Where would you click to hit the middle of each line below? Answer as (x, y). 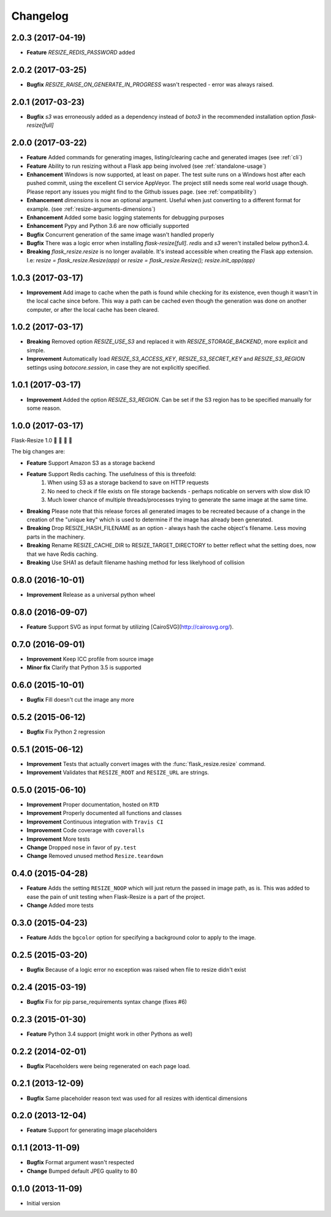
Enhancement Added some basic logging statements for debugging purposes (125, 217)
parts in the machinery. (56, 537)
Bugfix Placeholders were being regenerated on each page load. (108, 1066)
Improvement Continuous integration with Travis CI (95, 822)
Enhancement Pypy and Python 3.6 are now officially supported (108, 226)
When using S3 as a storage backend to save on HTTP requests (128, 483)
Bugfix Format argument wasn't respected (80, 1162)
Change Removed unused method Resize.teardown (95, 856)
